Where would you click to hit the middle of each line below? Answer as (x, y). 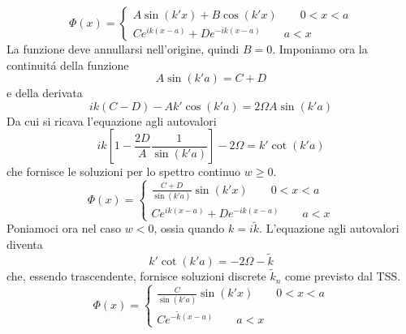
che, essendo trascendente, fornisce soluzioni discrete (136, 276)
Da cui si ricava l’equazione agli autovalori (112, 120)
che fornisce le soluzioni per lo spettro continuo (124, 171)
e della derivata (45, 93)
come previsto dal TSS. (343, 276)
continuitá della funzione (68, 64)
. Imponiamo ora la (320, 49)
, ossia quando (189, 228)
